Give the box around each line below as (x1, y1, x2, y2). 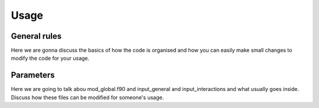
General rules (11, 31, 62, 41)
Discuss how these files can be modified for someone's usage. (11, 94, 164, 101)
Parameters (11, 70, 55, 80)
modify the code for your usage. (11, 55, 90, 62)
